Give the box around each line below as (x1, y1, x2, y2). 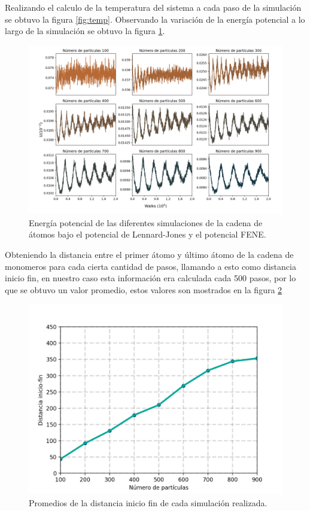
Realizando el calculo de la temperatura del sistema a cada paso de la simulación (5, 1, 302, 13)
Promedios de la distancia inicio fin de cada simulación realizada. (29, 496, 268, 509)
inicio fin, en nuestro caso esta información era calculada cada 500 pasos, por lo (5, 272, 296, 284)
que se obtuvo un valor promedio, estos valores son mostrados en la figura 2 (5, 283, 282, 296)
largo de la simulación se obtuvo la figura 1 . (5, 25, 165, 37)
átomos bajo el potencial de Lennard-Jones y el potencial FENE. (29, 228, 266, 241)
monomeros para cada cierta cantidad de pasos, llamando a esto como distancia (5, 260, 296, 272)
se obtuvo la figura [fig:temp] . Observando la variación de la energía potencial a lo (5, 13, 305, 25)
